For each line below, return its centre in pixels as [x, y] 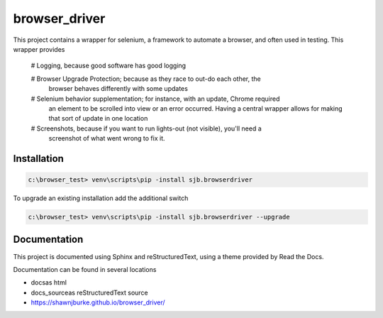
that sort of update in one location [98, 119]
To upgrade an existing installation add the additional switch [101, 198]
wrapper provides [39, 49]
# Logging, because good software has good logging [109, 66]
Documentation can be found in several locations [85, 269]
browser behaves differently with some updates [118, 89]
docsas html [49, 283]
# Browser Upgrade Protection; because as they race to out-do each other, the [146, 79]
